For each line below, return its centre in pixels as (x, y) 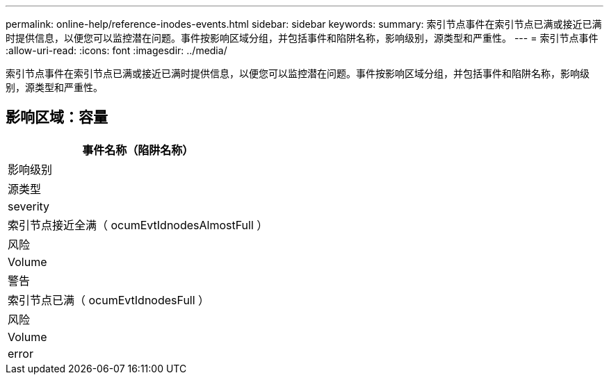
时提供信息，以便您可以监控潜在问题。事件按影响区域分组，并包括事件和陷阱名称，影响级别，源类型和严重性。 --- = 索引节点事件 (302, 38)
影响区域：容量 (57, 117)
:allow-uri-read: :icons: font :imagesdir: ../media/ (116, 50)
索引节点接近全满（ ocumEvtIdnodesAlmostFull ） (138, 225)
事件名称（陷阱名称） (138, 150)
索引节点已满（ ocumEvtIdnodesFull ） (109, 300)
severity (29, 206)
